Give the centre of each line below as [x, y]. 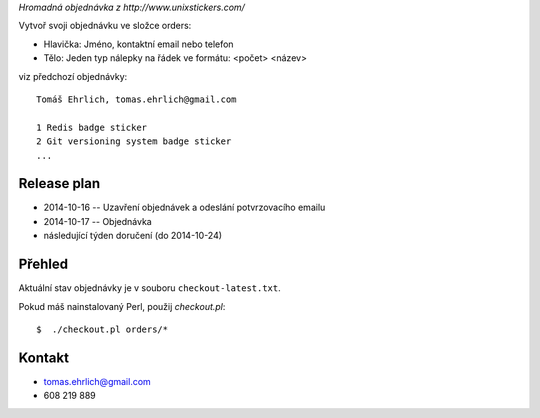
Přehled [43, 264]
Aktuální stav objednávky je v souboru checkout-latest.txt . [150, 288]
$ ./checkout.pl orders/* [102, 329]
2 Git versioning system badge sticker [134, 141]
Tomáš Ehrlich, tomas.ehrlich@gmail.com [136, 99]
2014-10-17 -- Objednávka [97, 221]
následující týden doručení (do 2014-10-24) [133, 236]
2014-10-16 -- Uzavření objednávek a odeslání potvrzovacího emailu [184, 207]
